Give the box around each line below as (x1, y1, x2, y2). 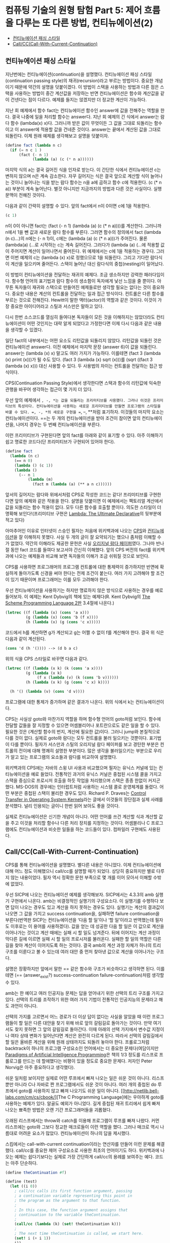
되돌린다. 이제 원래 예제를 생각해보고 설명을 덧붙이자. (5, 132, 109, 138)
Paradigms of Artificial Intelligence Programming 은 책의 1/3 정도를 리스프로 (5, 1051, 158, 1057)
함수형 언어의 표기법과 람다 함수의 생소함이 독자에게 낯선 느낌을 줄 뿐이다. (12, 278, 156, 284)
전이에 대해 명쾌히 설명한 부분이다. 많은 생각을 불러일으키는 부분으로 (18, 748, 153, 754)
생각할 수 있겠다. (10, 327, 43, 333)
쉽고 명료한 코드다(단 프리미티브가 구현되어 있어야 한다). (5, 439, 115, 445)
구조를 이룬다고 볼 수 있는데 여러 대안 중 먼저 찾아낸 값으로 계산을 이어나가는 (5, 948, 155, 954)
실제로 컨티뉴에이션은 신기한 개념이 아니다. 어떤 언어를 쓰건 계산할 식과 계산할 (5, 813, 158, 820)
